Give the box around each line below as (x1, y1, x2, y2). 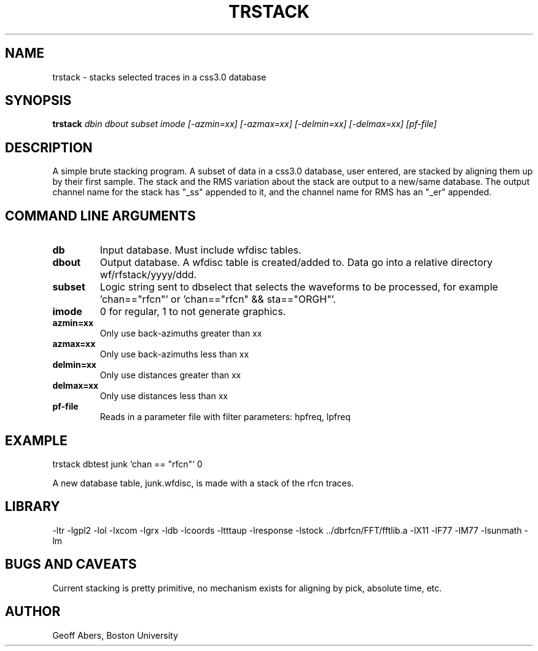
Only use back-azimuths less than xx (99, 349, 249, 360)
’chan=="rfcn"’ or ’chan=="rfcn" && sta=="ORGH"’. (99, 293, 336, 306)
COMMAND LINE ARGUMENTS (5, 208, 196, 224)
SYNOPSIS (5, 93, 72, 109)
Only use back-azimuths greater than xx (99, 328, 262, 339)
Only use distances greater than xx (99, 370, 241, 381)
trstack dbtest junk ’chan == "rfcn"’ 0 (52, 458, 203, 469)
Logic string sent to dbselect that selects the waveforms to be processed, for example (99, 281, 498, 294)
